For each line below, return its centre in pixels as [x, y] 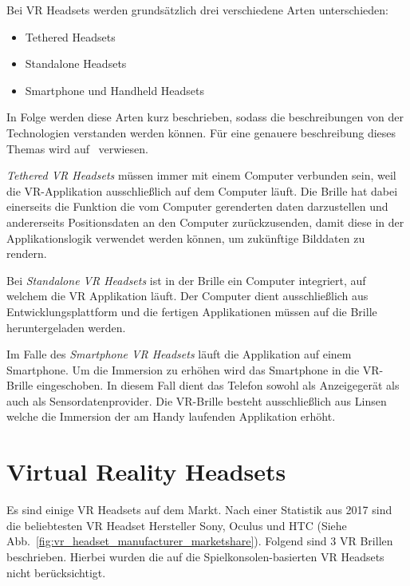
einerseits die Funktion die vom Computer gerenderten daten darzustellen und [197, 206]
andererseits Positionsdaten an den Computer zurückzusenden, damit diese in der [205, 222]
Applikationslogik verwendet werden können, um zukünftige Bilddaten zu [186, 238]
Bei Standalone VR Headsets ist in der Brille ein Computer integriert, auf [186, 280]
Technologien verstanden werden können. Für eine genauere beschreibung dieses [201, 132]
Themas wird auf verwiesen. [77, 148]
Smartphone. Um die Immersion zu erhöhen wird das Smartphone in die [183, 369]
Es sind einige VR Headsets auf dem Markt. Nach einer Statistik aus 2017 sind [199, 510]
